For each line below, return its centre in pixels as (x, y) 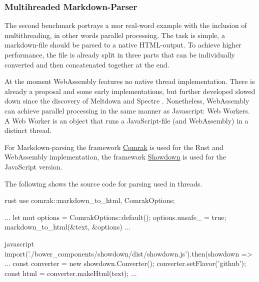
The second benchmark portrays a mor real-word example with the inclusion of (126, 25)
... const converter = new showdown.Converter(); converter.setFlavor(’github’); (125, 263)
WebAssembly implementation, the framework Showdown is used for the (115, 157)
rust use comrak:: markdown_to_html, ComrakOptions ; (90, 200)
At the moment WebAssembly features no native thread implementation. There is (130, 81)
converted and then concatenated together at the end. (87, 64)
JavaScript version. (33, 166)
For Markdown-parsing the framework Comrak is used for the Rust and (114, 147)
